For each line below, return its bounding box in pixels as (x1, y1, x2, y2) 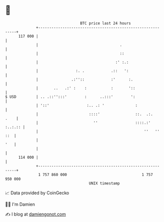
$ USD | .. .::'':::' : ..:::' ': (5, 94, 135, 99)
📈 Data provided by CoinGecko (5, 190, 69, 196)
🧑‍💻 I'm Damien (5, 201, 35, 207)
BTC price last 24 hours (80, 21, 131, 26)
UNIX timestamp (89, 180, 120, 186)
